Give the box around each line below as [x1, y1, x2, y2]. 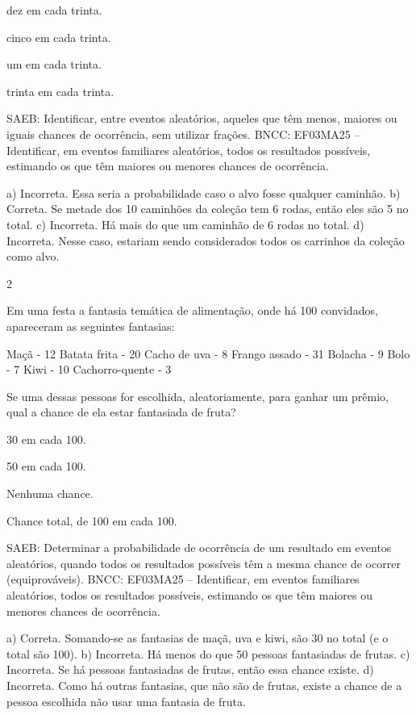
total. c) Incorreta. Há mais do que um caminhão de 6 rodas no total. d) [6, 215, 364, 232]
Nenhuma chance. [6, 485, 94, 502]
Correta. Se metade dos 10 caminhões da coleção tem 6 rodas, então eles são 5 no [6, 200, 409, 217]
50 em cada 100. [6, 458, 86, 475]
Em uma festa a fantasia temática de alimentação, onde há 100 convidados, [6, 302, 378, 319]
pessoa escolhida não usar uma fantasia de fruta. [6, 692, 246, 709]
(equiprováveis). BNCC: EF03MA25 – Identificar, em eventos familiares [6, 571, 360, 587]
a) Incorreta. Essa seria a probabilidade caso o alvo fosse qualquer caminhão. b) [6, 184, 401, 201]
